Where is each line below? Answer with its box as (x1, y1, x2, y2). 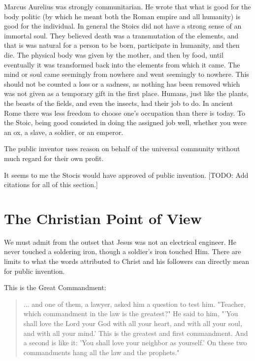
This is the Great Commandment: (4, 282, 106, 293)
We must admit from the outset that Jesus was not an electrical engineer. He (4, 236, 236, 247)
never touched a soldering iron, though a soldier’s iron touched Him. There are (4, 246, 241, 257)
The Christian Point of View (4, 208, 202, 228)
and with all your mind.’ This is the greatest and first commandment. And (23, 328, 248, 338)
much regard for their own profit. (4, 153, 104, 163)
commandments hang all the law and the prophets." (23, 347, 180, 357)
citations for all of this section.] (4, 179, 98, 190)
